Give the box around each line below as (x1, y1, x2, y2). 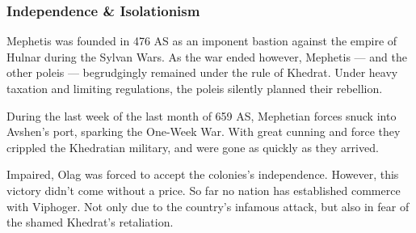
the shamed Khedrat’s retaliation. (6, 214, 174, 231)
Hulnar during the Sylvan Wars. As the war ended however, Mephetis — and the (6, 48, 407, 65)
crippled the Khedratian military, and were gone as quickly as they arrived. (6, 138, 379, 155)
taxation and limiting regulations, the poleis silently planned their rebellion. (6, 80, 383, 96)
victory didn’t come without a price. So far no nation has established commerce (6, 181, 401, 198)
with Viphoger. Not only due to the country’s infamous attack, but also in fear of (6, 197, 410, 214)
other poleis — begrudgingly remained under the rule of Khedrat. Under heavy (6, 64, 398, 81)
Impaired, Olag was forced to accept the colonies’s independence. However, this (6, 166, 399, 183)
